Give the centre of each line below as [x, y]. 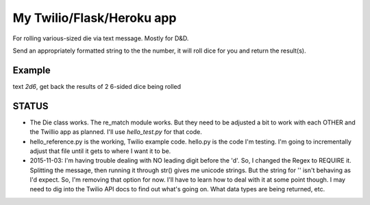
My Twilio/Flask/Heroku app [95, 18]
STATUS [30, 106]
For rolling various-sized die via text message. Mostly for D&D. [101, 38]
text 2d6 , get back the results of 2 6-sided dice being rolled [97, 86]
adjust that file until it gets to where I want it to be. [100, 151]
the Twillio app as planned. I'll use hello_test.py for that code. [116, 132]
